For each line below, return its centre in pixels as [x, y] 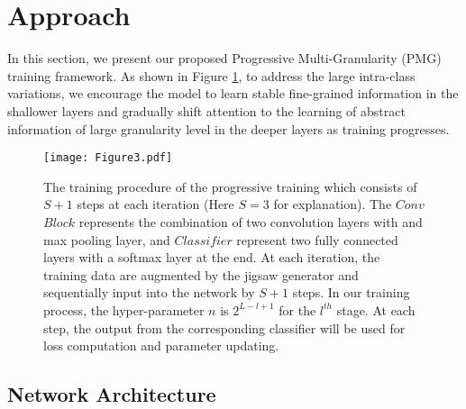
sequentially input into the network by [149, 292]
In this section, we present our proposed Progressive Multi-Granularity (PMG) [224, 58]
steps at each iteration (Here [155, 204]
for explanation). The [333, 204]
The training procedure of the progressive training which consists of [230, 186]
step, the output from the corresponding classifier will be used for [224, 327]
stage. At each [376, 309]
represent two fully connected [317, 239]
